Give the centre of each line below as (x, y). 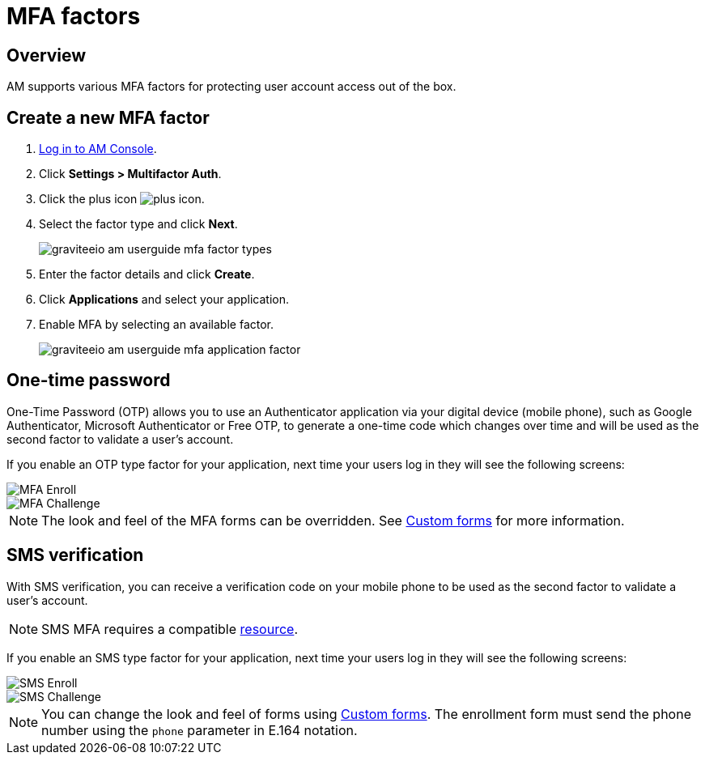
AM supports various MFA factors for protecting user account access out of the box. (231, 87)
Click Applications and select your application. (164, 300)
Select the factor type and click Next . (138, 224)
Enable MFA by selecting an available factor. (157, 325)
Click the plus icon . (122, 199)
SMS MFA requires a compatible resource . (170, 629)
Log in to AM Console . (98, 149)
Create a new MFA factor (108, 117)
